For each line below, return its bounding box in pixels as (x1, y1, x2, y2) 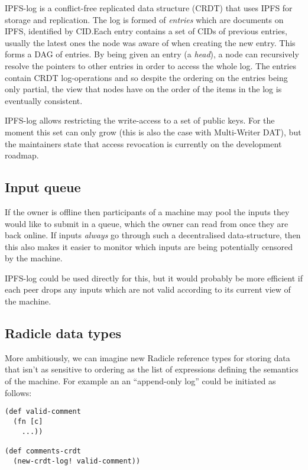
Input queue (5, 178, 81, 196)
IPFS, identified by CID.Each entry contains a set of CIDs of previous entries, (5, 25, 287, 37)
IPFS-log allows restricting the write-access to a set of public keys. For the (5, 114, 275, 127)
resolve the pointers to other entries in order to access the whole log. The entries (5, 59, 296, 72)
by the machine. (5, 252, 63, 264)
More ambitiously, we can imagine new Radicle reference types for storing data (5, 351, 290, 364)
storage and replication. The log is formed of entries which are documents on (5, 13, 284, 25)
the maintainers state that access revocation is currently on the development (5, 137, 282, 150)
